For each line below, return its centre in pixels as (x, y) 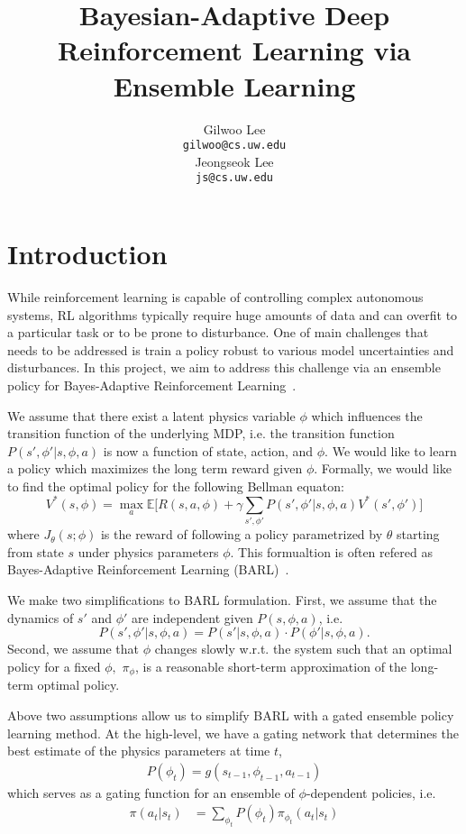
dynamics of (41, 617)
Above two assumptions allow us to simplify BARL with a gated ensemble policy (231, 715)
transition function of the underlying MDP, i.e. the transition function (201, 433)
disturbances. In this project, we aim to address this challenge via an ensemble (224, 367)
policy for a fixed (54, 666)
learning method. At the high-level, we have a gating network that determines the (233, 733)
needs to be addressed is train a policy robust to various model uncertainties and (231, 349)
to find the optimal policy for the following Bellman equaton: (176, 486)
